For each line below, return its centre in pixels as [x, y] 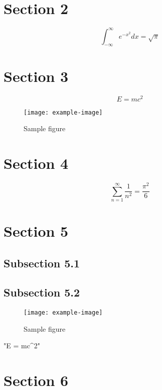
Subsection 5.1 [42, 263]
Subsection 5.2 [42, 292]
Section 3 [36, 76]
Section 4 [36, 163]
